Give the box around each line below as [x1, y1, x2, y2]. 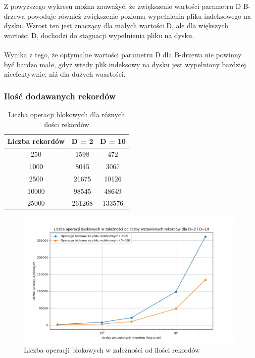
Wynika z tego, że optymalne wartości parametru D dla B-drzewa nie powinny [4, 49, 242, 59]
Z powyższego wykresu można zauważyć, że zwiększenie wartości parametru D [4, 1, 241, 11]
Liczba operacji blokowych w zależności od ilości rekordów [24, 345, 200, 355]
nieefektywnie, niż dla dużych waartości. [4, 69, 126, 79]
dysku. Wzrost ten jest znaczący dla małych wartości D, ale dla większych [4, 20, 228, 31]
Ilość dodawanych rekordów [4, 89, 116, 102]
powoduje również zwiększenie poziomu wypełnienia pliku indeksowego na [27, 10, 251, 21]
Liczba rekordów [7, 136, 65, 146]
